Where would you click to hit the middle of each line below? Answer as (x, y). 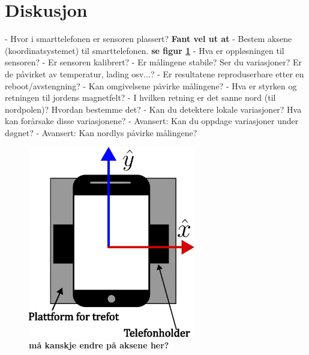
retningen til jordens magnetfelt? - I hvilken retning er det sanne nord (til (140, 97)
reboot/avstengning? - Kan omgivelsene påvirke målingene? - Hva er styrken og (151, 85)
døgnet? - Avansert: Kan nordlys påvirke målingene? (101, 132)
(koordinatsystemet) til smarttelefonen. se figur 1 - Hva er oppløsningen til (145, 50)
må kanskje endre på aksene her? (99, 345)
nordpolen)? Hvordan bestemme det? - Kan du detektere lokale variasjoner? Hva (153, 109)
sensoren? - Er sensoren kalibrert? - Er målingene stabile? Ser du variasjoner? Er (153, 62)
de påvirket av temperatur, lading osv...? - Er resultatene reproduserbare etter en (154, 73)
